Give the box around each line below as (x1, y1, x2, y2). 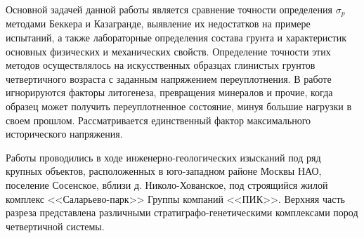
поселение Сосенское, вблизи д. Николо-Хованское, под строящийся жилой (6, 177, 328, 192)
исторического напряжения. (6, 126, 123, 141)
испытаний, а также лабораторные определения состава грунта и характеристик (6, 30, 346, 45)
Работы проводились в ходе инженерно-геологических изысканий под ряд (6, 150, 321, 164)
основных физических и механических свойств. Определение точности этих (6, 44, 331, 58)
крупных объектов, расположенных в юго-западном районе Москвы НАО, (6, 164, 322, 178)
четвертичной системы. (6, 218, 105, 233)
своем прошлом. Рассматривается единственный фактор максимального (6, 112, 311, 127)
